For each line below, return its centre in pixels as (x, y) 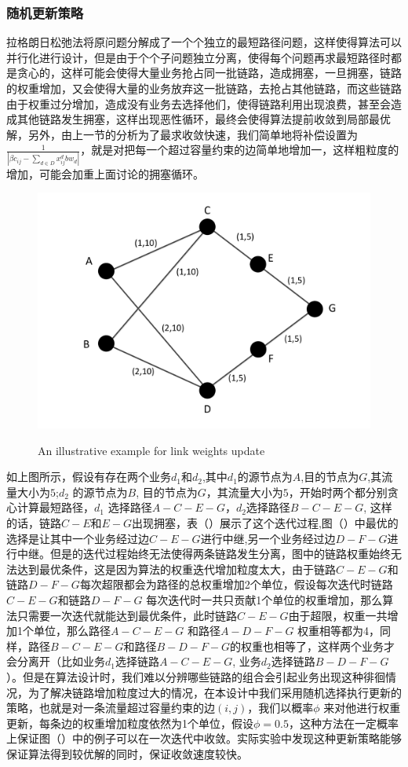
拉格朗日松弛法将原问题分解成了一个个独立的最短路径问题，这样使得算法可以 (204, 42)
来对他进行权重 (362, 708)
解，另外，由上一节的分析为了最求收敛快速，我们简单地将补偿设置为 (182, 134)
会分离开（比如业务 (56, 661)
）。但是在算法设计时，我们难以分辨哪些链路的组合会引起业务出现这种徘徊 (196, 676)
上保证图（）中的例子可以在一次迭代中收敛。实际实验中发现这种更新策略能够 (204, 738)
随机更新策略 (45, 12)
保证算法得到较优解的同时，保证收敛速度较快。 (127, 753)
